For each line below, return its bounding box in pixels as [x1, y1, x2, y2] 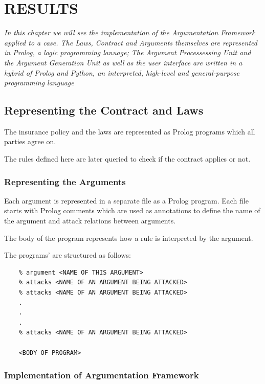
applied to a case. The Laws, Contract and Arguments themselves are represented [4, 37, 257, 48]
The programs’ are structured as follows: [4, 250, 131, 260]
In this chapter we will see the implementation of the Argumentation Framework [4, 27, 255, 38]
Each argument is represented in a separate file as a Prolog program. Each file [4, 195, 249, 206]
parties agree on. [4, 136, 56, 147]
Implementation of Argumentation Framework [4, 369, 199, 381]
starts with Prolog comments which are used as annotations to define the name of [4, 205, 260, 216]
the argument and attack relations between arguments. [4, 215, 176, 226]
